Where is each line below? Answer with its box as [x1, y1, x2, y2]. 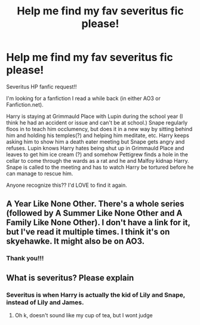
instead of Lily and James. [6, 298, 84, 306]
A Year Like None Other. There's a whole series [6, 199, 184, 209]
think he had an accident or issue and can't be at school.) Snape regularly [6, 119, 188, 126]
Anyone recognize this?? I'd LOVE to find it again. [6, 181, 127, 189]
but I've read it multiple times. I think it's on [6, 227, 170, 237]
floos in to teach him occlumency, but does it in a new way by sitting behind [6, 125, 193, 132]
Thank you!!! [6, 254, 44, 263]
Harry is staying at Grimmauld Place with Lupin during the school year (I [6, 113, 183, 120]
